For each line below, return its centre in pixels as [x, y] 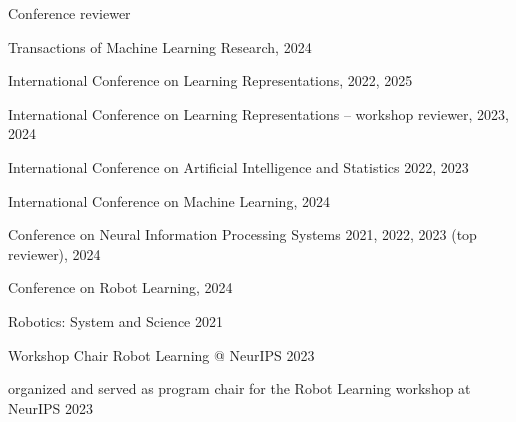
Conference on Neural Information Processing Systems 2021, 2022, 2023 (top [242, 234]
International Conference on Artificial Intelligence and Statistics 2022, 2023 [238, 166]
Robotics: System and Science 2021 [115, 320]
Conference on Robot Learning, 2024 [120, 287]
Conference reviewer [69, 13]
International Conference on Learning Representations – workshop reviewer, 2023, [259, 113]
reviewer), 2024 [54, 253]
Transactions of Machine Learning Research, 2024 [160, 46]
